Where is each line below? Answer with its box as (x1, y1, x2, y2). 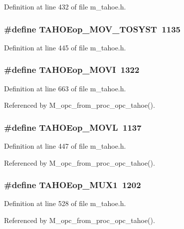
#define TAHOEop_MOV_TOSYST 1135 (4, 22, 181, 35)
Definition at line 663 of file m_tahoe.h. (4, 83, 126, 93)
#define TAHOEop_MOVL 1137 (4, 121, 142, 133)
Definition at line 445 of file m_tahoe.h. (4, 42, 126, 52)
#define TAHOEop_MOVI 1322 (4, 63, 140, 76)
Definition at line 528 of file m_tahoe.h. (4, 198, 126, 209)
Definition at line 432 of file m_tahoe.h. (4, 1, 126, 11)
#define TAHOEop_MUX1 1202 (4, 179, 141, 191)
